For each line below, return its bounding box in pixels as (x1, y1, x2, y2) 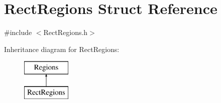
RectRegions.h (43, 27, 88, 37)
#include (4, 27, 32, 37)
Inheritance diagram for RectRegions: (4, 43, 120, 54)
